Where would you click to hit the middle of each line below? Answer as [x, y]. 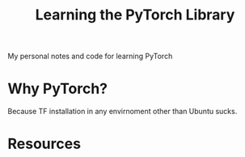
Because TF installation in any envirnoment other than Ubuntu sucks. [122, 112]
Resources [44, 144]
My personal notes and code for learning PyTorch [90, 56]
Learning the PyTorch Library [135, 15]
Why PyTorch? [58, 89]
